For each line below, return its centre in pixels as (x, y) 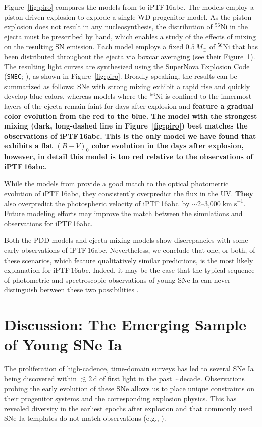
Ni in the (234, 27)
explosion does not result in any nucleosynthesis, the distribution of (108, 27)
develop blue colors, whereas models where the (76, 96)
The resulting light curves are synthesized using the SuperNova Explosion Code (127, 66)
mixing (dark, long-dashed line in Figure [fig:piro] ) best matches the (126, 126)
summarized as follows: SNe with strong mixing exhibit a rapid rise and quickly (127, 86)
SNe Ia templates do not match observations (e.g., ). (85, 418)
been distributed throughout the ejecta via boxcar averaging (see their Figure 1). (130, 56)
